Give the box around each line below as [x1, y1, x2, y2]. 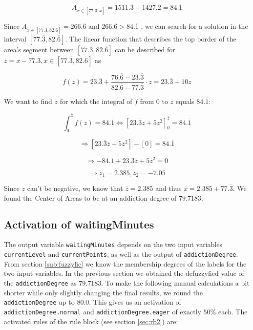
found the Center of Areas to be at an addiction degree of [4, 192, 177, 203]
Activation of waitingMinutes [4, 216, 154, 231]
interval [4, 33, 26, 43]
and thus [155, 183, 182, 193]
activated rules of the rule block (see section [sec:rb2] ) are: [4, 316, 178, 326]
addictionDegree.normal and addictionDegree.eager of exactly [4, 306, 201, 316]
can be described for [115, 44, 175, 54]
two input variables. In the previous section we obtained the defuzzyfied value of [4, 268, 244, 278]
